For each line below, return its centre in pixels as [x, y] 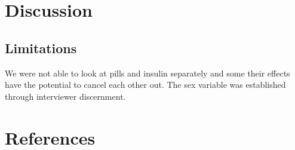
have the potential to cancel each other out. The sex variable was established [145, 85]
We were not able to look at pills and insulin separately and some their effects [147, 73]
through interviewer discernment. [65, 96]
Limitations [41, 48]
